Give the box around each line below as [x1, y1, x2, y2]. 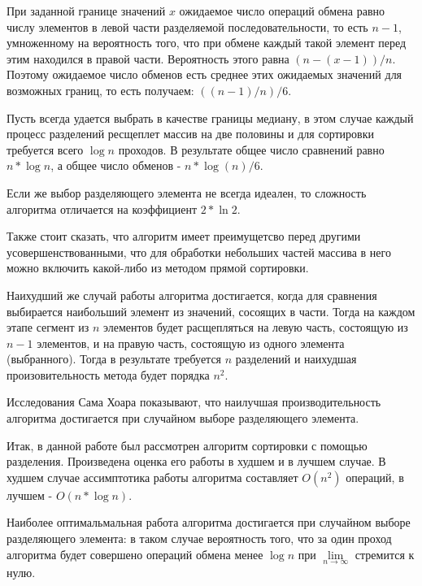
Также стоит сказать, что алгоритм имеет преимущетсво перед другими [7, 228, 361, 245]
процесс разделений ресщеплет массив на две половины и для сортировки [7, 125, 374, 142]
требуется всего [7, 141, 84, 158]
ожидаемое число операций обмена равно [179, 2, 385, 19]
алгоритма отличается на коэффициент [7, 200, 198, 217]
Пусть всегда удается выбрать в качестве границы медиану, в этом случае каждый [7, 109, 414, 126]
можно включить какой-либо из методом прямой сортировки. [7, 259, 309, 276]
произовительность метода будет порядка [7, 366, 210, 383]
